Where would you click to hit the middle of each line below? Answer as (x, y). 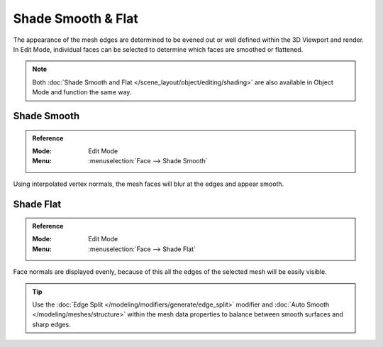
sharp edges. (51, 324)
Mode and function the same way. (82, 92)
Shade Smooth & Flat (76, 18)
